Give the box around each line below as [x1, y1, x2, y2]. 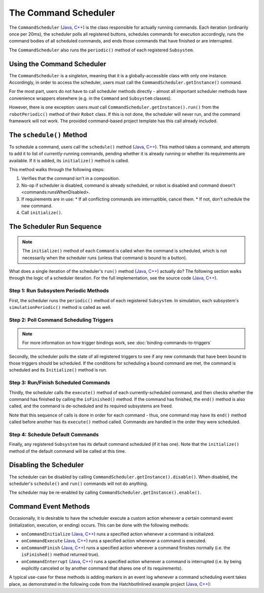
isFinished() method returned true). [21, 551, 100, 557]
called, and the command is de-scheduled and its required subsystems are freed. [9, 403, 173, 409]
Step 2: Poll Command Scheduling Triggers [9, 316, 113, 323]
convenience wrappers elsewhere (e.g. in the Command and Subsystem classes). [9, 95, 172, 101]
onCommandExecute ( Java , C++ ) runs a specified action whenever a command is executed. [21, 538, 207, 544]
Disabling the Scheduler [9, 461, 84, 469]
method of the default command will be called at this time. [9, 448, 127, 454]
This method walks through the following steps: [9, 167, 105, 173]
